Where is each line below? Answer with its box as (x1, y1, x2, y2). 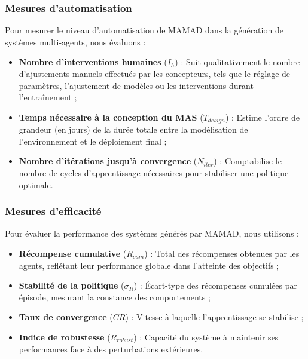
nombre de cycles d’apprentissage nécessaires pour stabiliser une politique (19, 167, 289, 179)
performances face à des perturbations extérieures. (19, 342, 203, 355)
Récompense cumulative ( (19, 247, 127, 260)
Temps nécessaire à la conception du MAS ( (19, 111, 203, 123)
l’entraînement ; (19, 91, 77, 103)
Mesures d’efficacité (5, 204, 102, 219)
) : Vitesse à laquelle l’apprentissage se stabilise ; (125, 311, 304, 323)
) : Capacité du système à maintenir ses (133, 330, 279, 343)
